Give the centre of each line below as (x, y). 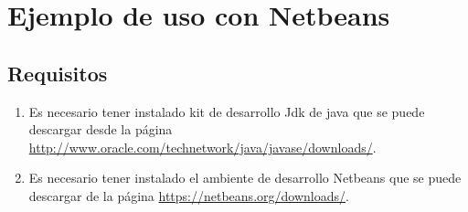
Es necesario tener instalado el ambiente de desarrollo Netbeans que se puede (245, 178)
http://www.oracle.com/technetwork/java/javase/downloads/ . (202, 147)
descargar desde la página (101, 129)
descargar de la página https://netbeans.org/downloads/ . (189, 195)
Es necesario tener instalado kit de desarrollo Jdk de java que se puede (227, 111)
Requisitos (58, 73)
